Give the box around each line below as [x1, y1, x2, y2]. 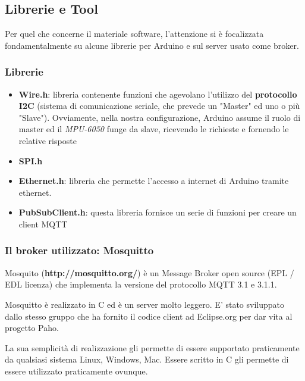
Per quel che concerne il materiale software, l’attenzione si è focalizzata [5, 27, 264, 40]
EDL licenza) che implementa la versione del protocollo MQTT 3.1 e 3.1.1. [5, 278, 277, 291]
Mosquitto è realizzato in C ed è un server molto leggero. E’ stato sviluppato [5, 298, 285, 310]
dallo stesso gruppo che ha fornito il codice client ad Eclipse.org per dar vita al [5, 310, 293, 322]
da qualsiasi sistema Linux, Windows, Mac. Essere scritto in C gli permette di [5, 353, 289, 366]
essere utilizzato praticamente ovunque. [5, 364, 148, 377]
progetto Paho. [5, 321, 59, 334]
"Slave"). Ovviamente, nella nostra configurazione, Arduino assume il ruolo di [18, 111, 301, 123]
